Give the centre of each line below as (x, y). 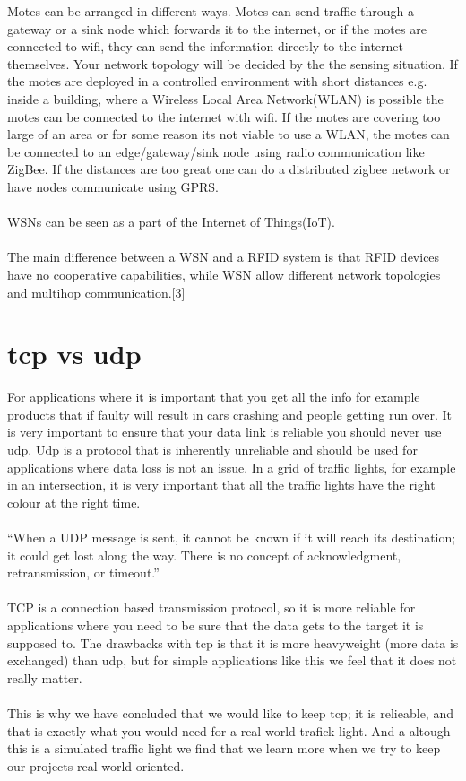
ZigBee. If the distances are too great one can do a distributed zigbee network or (229, 169)
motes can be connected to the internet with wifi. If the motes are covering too (224, 116)
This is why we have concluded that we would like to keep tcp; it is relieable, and (230, 712)
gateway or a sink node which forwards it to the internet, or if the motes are (217, 28)
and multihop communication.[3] (96, 292)
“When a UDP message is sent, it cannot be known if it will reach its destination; (232, 537)
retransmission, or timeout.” (83, 573)
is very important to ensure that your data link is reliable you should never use (224, 432)
